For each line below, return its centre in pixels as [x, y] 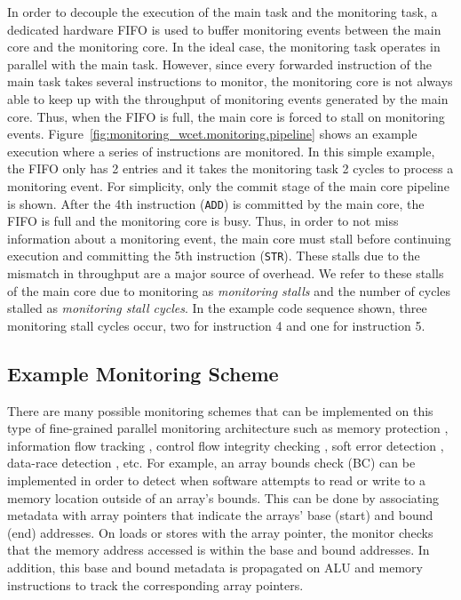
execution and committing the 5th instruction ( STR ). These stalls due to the [214, 256]
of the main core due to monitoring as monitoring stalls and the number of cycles [229, 290]
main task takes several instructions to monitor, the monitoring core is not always [230, 81]
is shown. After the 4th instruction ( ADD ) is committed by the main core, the [216, 203]
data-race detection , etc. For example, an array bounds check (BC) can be [211, 463]
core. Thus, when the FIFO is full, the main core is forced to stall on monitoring [226, 116]
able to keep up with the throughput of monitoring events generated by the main [228, 98]
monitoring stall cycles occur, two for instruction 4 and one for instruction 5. [216, 325]
